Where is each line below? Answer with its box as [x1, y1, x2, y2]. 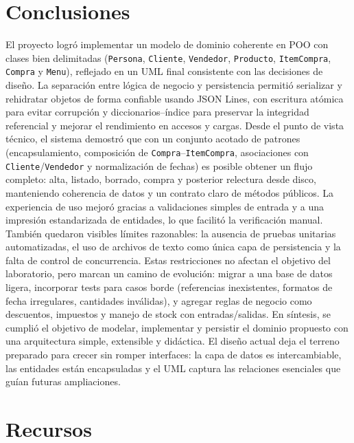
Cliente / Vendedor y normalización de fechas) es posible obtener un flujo [5, 158, 313, 173]
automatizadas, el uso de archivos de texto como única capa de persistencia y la [5, 239, 341, 254]
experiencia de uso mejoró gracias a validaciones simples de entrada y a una [5, 199, 324, 213]
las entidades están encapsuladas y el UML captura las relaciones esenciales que [5, 360, 341, 375]
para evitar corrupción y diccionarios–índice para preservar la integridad [5, 105, 309, 119]
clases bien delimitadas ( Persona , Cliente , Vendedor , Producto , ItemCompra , [5, 50, 331, 65]
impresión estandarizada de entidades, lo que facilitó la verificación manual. [5, 213, 323, 227]
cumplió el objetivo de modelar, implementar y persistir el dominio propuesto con [5, 320, 349, 334]
